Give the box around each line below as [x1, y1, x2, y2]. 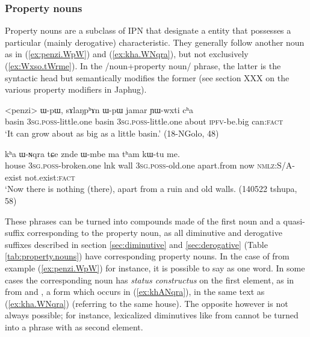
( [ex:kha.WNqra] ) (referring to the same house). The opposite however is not [5, 297, 288, 309]
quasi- [283, 214, 305, 227]
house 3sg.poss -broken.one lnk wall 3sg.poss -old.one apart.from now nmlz [5, 159, 275, 172]
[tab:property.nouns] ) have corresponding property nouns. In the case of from [5, 250, 290, 262]
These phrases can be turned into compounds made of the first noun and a [5, 214, 281, 227]
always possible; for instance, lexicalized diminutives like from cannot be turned [5, 309, 299, 321]
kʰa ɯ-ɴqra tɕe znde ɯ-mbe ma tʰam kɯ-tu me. [5, 147, 180, 159]
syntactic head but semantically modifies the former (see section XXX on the [5, 71, 290, 84]
